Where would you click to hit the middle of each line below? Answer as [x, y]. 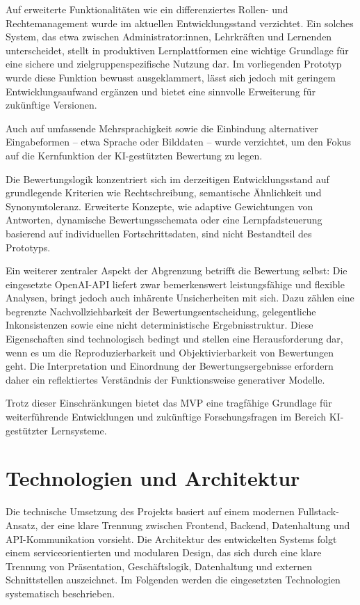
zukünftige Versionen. [51, 105]
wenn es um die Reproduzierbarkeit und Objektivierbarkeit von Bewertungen [170, 352]
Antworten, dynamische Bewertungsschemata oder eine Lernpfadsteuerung [164, 220]
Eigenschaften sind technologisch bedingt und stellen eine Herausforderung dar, [174, 339]
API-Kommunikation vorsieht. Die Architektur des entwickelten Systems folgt [171, 539]
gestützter [27, 430]
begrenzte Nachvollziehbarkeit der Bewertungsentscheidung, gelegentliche [161, 311]
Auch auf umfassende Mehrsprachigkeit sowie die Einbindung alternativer [162, 128]
